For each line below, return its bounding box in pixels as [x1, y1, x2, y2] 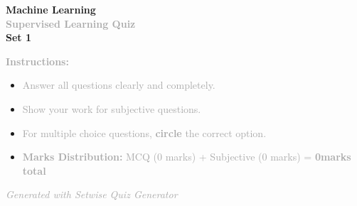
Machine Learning [6, 2, 96, 16]
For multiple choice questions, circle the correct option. [22, 125, 267, 140]
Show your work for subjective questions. [22, 101, 201, 116]
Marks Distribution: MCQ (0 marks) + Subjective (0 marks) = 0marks [22, 149, 351, 164]
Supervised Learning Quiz [6, 16, 136, 31]
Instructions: [6, 53, 69, 68]
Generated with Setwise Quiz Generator [6, 187, 178, 202]
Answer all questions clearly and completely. [22, 77, 215, 92]
